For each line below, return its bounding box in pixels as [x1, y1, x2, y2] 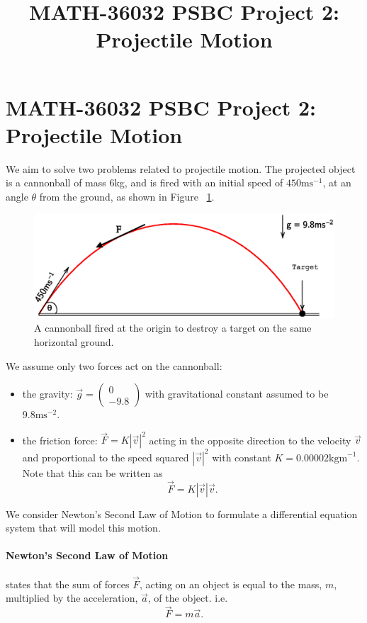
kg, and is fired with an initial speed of [114, 175, 283, 190]
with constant [212, 449, 271, 464]
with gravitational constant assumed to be [145, 386, 329, 401]
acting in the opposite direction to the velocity [149, 432, 351, 447]
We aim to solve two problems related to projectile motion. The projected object [6, 161, 356, 176]
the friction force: [22, 432, 98, 447]
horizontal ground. [34, 335, 114, 349]
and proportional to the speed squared [22, 449, 189, 464]
